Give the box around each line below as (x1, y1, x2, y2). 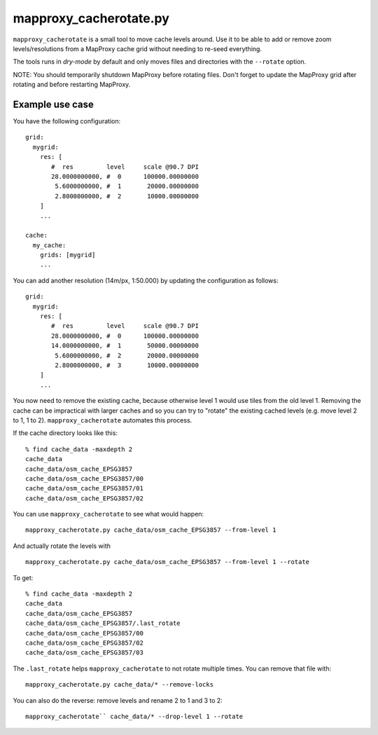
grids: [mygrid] (39, 251, 96, 259)
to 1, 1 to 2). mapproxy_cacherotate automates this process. (13, 415, 192, 424)
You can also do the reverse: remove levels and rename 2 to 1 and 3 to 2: (13, 696, 223, 704)
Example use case (13, 98, 94, 110)
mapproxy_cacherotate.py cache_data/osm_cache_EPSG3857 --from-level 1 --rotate (25, 558, 310, 566)
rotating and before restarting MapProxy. (13, 81, 131, 89)
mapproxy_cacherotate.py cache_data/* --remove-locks (25, 680, 213, 689)
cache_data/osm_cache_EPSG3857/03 (25, 649, 143, 657)
